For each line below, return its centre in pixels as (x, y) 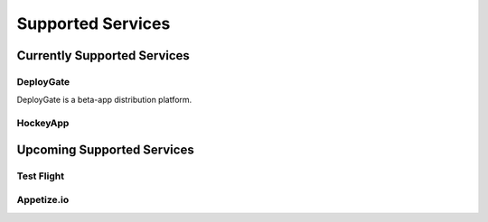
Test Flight (41, 176)
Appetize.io (43, 200)
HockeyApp (43, 124)
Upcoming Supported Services (105, 149)
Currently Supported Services (103, 55)
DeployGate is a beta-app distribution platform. (104, 100)
